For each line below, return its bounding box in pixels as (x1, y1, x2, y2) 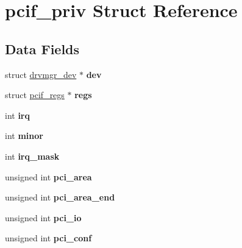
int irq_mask (5, 149, 60, 162)
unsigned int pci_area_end (5, 191, 115, 204)
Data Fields (5, 39, 80, 58)
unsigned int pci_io (5, 211, 82, 224)
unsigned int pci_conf (5, 232, 92, 244)
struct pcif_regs (5, 88, 65, 101)
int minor (5, 129, 43, 142)
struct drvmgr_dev (5, 68, 77, 80)
